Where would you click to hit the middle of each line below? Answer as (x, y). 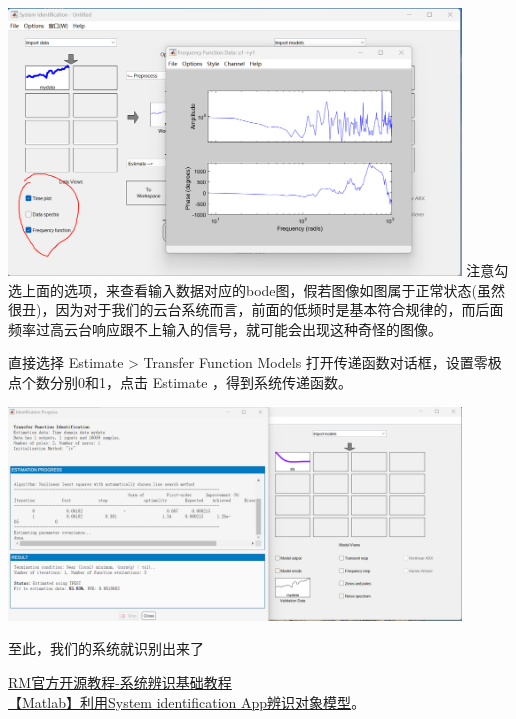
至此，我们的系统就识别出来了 (106, 648)
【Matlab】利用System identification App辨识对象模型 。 (187, 701)
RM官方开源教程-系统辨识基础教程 (120, 682)
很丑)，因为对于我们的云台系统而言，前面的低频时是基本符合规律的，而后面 (256, 309)
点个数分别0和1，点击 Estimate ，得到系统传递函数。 (180, 381)
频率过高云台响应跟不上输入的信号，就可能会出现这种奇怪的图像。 (225, 328)
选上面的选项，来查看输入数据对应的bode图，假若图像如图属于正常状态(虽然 (257, 289)
